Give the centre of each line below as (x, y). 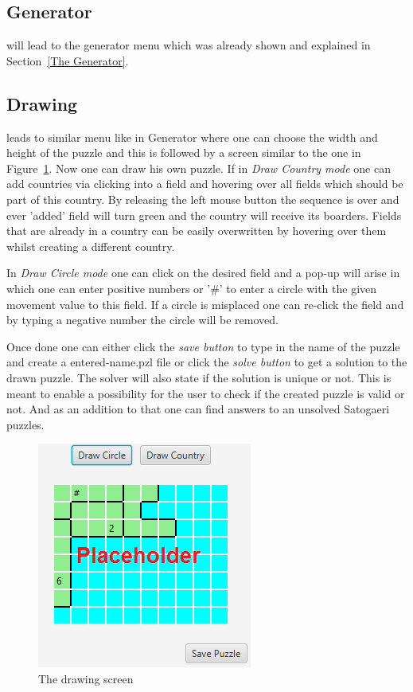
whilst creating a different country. (91, 246)
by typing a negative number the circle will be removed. (142, 320)
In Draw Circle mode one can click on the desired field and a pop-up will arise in (203, 273)
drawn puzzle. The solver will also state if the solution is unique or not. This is (199, 377)
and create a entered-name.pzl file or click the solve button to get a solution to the (207, 362)
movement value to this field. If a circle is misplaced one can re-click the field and (205, 304)
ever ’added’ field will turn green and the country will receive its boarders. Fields (204, 215)
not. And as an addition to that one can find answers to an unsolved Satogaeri (198, 409)
